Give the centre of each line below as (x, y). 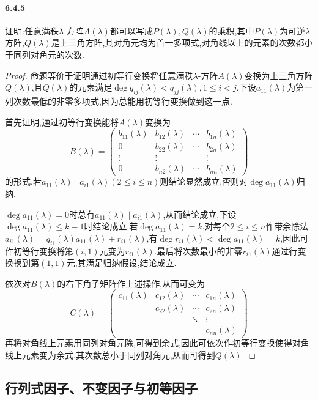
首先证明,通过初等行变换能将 (62, 121)
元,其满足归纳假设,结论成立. (121, 263)
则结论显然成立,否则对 (204, 181)
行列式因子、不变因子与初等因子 (101, 388)
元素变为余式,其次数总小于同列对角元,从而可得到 (118, 355)
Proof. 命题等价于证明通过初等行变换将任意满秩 (99, 75)
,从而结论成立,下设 (200, 214)
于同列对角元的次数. (45, 54)
